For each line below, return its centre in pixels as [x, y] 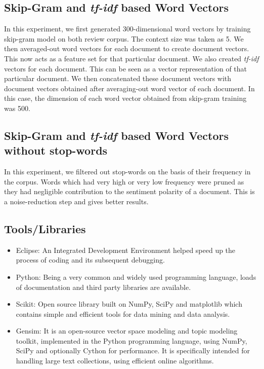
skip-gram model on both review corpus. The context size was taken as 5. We [124, 38]
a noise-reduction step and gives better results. [76, 201]
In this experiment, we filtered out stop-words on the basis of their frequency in [127, 172]
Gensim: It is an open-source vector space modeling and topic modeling [127, 331]
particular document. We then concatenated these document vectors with [118, 78]
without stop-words [56, 150]
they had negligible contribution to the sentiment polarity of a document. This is [129, 191]
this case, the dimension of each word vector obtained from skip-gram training [125, 98]
